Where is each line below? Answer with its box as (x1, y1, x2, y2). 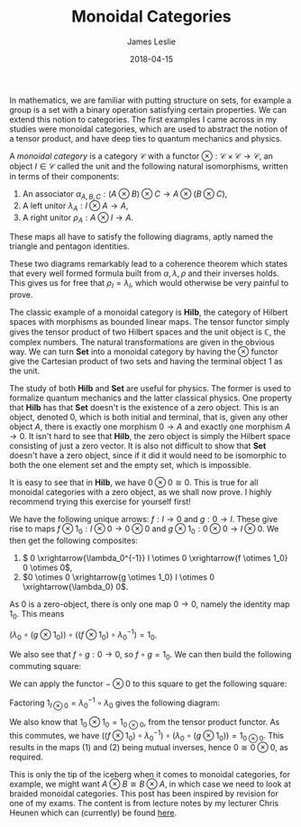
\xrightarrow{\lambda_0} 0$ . (22, 581, 129, 592)
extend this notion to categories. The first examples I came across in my (9, 114, 278, 124)
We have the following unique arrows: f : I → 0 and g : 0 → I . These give (9, 514, 278, 525)
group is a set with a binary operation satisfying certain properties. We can (9, 104, 287, 115)
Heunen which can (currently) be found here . (9, 807, 178, 818)
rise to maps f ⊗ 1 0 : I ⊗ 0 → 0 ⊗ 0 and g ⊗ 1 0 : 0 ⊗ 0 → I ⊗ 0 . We (9, 523, 279, 536)
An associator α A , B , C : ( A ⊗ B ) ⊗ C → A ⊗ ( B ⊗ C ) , (22, 188, 228, 201)
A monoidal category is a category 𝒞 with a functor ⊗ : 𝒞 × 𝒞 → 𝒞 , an (9, 151, 273, 161)
